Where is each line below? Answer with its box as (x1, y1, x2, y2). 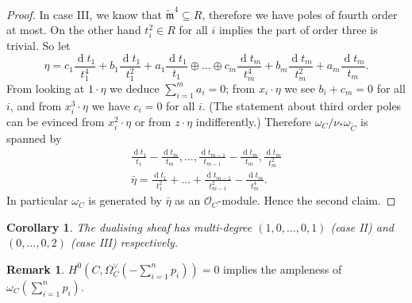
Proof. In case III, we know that (6, 6, 162, 22)
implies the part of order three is (218, 21, 378, 38)
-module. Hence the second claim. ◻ (218, 192, 396, 209)
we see (284, 79, 315, 96)
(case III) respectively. (70, 234, 179, 251)
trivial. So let (6, 37, 71, 54)
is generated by (88, 192, 162, 209)
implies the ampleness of (223, 260, 342, 277)
